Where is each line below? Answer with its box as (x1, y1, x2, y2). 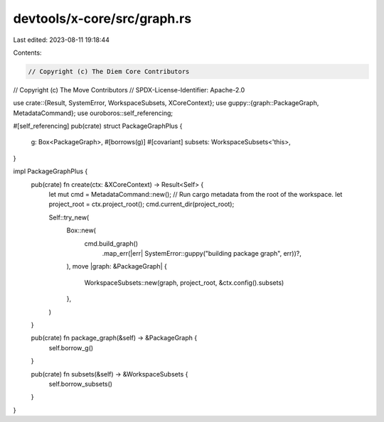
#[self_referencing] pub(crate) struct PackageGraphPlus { (13, 121, 183, 131)
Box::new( (66, 226, 96, 234)
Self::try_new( (48, 213, 90, 222)
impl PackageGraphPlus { (13, 167, 88, 175)
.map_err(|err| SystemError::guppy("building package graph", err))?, (102, 249, 302, 257)
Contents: (13, 48, 42, 57)
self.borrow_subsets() (48, 379, 113, 388)
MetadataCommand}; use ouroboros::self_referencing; (13, 109, 174, 117)
